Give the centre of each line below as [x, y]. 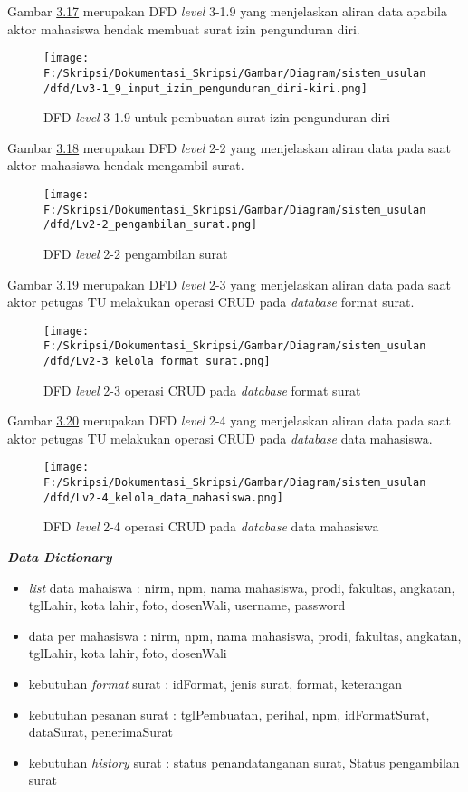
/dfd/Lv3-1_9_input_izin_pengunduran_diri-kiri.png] [205, 88]
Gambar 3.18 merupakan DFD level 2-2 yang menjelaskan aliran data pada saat [229, 147]
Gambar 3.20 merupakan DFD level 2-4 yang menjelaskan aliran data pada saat [229, 420]
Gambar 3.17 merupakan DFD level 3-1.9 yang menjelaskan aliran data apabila [227, 11]
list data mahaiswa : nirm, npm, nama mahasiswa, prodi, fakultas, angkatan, [242, 587]
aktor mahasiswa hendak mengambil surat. [126, 165]
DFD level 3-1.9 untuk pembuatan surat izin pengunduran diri [217, 117]
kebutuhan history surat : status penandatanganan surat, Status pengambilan [244, 762]
